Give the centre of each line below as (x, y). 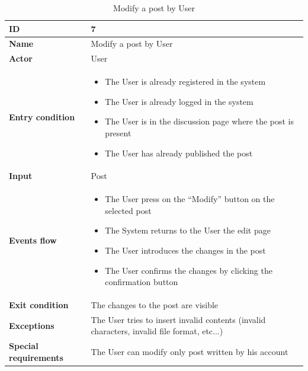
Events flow (33, 240)
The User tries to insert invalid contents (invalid (178, 319)
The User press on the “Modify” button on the (190, 199)
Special (24, 346)
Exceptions (32, 325)
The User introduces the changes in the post (185, 250)
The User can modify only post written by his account (190, 352)
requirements (36, 357)
